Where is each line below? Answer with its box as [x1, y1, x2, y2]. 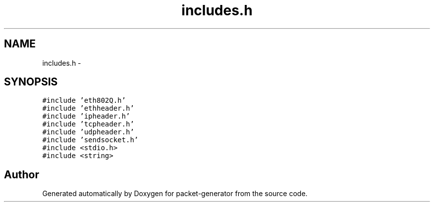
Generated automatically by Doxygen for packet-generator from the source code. [42, 189, 308, 198]
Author [4, 168, 39, 181]
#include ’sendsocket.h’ [42, 136, 139, 144]
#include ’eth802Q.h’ [42, 96, 126, 105]
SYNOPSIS [4, 76, 58, 88]
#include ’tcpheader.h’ [42, 120, 134, 128]
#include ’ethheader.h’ [42, 104, 134, 113]
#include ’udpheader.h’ [42, 128, 134, 136]
